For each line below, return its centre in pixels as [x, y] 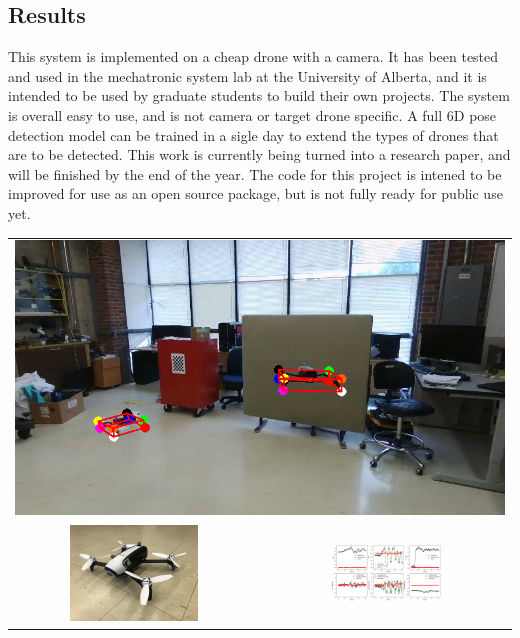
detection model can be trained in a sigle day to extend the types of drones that [253, 134]
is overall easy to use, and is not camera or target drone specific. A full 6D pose [252, 114]
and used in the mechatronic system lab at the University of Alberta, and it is [247, 75]
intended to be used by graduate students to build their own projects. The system [259, 95]
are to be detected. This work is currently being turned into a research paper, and [259, 154]
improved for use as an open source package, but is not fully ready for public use [255, 193]
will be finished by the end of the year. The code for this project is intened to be [255, 173]
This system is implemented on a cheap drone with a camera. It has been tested [253, 56]
